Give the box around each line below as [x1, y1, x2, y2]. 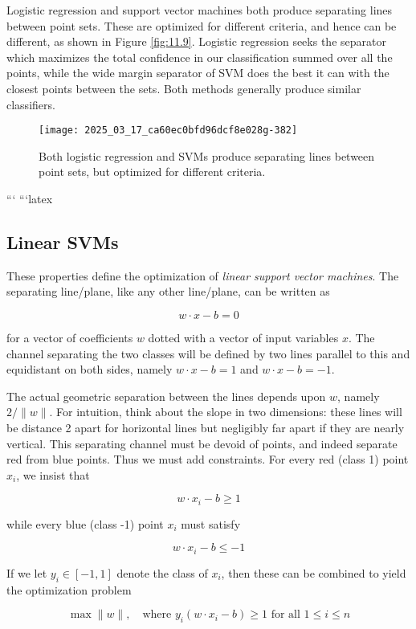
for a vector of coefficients [6, 329, 133, 345]
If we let [6, 564, 47, 581]
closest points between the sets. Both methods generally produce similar [6, 80, 361, 96]
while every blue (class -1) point [6, 515, 164, 532]
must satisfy [181, 515, 241, 532]
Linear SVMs [6, 229, 119, 254]
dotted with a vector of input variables [148, 329, 339, 345]
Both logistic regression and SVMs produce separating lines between [39, 147, 375, 164]
